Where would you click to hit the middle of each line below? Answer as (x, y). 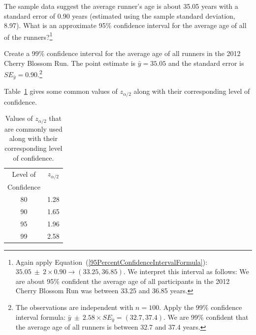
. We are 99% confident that (206, 317)
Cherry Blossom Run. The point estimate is (70, 63)
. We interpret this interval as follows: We (186, 271)
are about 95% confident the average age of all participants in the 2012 (123, 281)
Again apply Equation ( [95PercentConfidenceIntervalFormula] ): (112, 262)
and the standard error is (206, 63)
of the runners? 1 (28, 36)
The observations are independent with (74, 307)
